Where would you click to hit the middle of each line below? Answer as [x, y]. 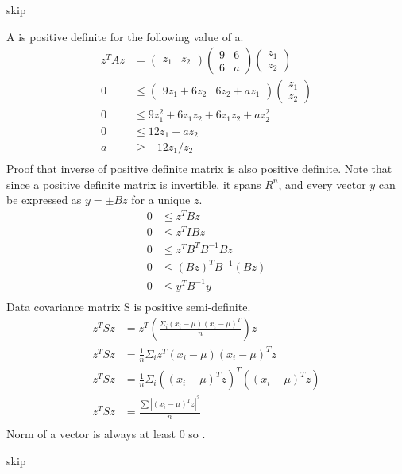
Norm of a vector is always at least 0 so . [106, 433]
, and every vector [322, 184]
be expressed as [44, 200]
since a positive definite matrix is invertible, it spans [134, 184]
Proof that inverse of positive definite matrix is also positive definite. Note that [199, 169]
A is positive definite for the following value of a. [125, 36]
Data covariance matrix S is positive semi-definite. [129, 306]
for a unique [161, 200]
